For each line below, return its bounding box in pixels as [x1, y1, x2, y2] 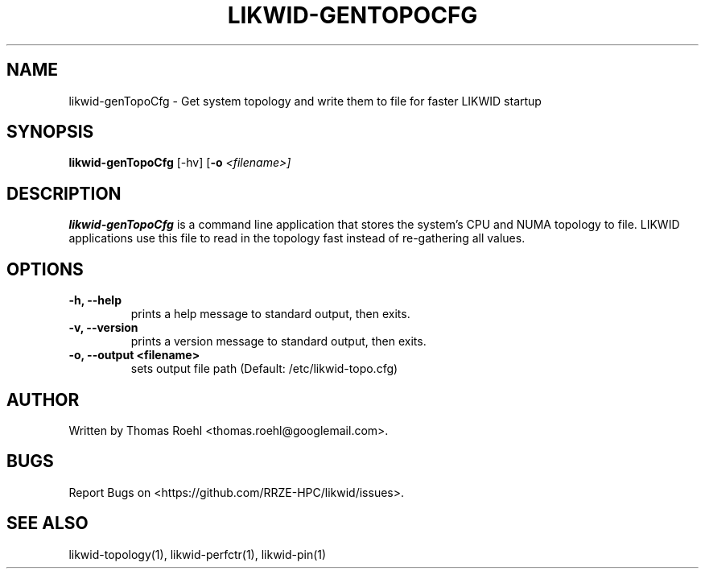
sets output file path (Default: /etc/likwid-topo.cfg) [130, 362, 398, 376]
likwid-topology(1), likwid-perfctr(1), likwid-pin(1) [68, 547, 327, 561]
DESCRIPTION [6, 183, 122, 204]
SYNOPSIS [6, 122, 94, 143]
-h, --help [68, 293, 122, 308]
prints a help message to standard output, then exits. [130, 307, 410, 321]
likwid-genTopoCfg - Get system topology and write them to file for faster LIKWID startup [68, 93, 542, 108]
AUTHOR [6, 389, 80, 410]
